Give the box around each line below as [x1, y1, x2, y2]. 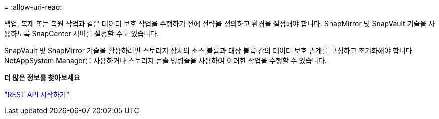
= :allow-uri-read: [4, 3, 62, 11]
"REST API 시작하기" [4, 90, 70, 99]
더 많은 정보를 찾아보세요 [4, 73, 80, 82]
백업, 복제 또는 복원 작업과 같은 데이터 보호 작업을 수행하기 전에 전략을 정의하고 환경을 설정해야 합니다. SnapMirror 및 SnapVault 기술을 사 [4, 19, 435, 28]
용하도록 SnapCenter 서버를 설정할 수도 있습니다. [4, 29, 159, 38]
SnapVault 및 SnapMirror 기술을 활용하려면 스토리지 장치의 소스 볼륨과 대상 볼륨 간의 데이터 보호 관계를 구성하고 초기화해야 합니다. [4, 46, 414, 55]
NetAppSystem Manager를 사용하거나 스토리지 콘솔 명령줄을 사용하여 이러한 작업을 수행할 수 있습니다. [4, 56, 327, 65]
